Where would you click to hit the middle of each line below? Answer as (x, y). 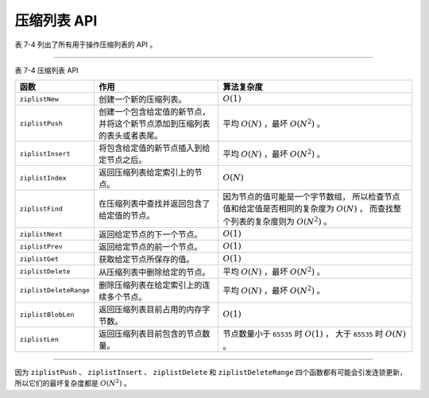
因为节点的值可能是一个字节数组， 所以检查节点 (311, 197)
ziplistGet (39, 259)
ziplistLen (39, 339)
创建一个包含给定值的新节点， (155, 112)
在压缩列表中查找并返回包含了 (155, 203)
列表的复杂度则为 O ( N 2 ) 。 (281, 220)
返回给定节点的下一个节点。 (151, 234)
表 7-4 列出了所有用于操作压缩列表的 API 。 (86, 44)
